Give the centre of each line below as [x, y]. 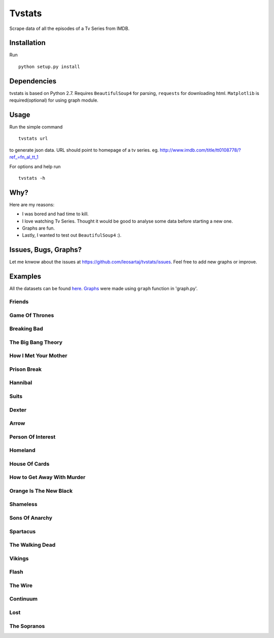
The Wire [21, 585]
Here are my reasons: [32, 204]
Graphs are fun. [39, 228]
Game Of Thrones [32, 315]
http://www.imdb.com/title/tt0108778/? [200, 150]
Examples [25, 277]
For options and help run [35, 166]
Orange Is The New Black [41, 491]
